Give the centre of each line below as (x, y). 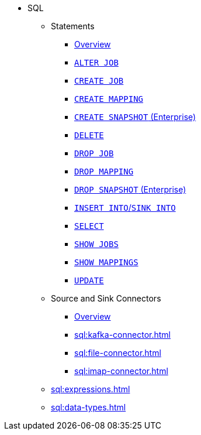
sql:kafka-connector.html (122, 335)
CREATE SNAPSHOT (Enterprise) (135, 117)
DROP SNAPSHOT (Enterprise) (130, 189)
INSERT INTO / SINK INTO (125, 208)
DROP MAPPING (104, 172)
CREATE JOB (99, 81)
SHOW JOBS (96, 244)
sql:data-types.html (89, 407)
